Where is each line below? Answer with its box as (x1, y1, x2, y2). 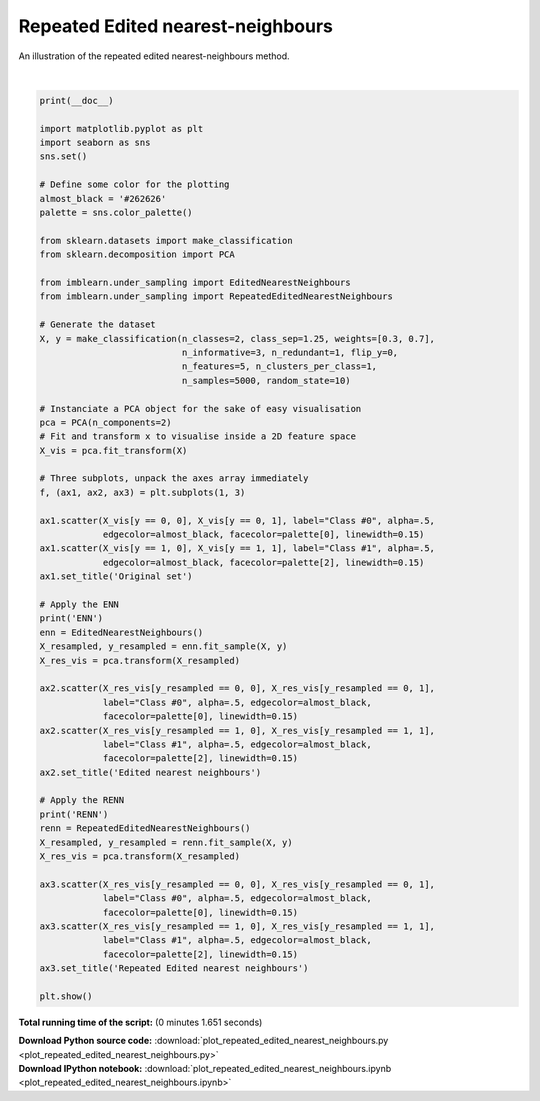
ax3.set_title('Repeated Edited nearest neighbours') (39, 963, 309, 974)
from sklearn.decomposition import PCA (39, 249, 235, 260)
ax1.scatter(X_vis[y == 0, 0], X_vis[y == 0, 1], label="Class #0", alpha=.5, (39, 515, 435, 526)
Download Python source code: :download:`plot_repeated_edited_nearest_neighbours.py (18, 1035, 389, 1047)
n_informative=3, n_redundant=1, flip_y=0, (181, 346, 399, 358)
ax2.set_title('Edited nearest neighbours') (39, 766, 262, 778)
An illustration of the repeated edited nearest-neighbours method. (18, 50, 290, 62)
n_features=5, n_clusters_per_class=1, (181, 361, 378, 372)
